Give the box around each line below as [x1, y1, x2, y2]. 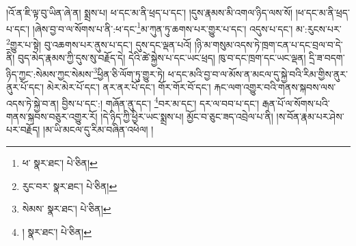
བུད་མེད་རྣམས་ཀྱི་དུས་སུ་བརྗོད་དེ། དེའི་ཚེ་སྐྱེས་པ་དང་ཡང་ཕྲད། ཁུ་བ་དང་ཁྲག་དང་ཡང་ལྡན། [18, 51, 306, 65]
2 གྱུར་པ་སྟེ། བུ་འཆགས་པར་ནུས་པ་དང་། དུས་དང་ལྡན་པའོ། [6, 35, 192, 51]
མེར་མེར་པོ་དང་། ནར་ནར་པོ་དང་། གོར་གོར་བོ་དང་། [46, 79, 211, 94]
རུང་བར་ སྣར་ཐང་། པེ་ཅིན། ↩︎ [22, 178, 118, 193]
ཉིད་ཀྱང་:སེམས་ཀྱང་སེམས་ [6, 66, 94, 81]
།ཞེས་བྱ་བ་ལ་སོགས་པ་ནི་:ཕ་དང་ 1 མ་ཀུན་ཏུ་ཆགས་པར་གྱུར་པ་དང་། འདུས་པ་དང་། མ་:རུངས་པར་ [32, 19, 342, 36]
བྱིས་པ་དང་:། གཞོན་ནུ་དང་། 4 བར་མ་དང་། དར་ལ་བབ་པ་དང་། [61, 94, 260, 110]
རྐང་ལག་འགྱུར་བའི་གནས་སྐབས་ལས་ [214, 79, 336, 94]
